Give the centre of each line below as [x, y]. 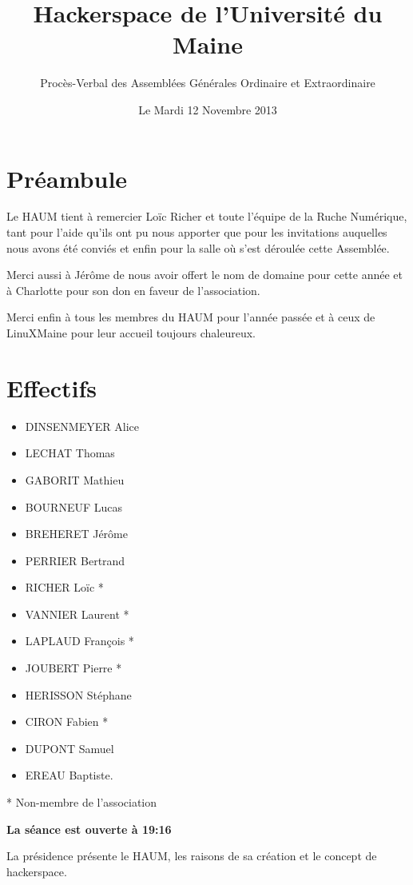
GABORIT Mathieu [75, 479]
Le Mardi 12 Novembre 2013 [208, 109]
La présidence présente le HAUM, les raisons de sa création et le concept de [192, 856]
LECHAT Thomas [70, 453]
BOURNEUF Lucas [74, 506]
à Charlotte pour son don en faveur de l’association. [133, 290]
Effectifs [52, 387]
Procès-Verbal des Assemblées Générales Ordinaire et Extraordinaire [208, 83]
